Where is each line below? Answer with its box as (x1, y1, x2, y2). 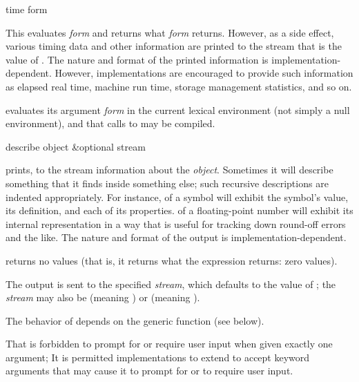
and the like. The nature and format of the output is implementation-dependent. (6, 230, 347, 245)
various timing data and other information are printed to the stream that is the (6, 39, 342, 53)
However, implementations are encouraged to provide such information (55, 66, 353, 80)
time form (6, 2, 48, 16)
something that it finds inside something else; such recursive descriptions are (6, 175, 329, 190)
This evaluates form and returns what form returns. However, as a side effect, (6, 25, 334, 39)
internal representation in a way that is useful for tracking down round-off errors (6, 216, 346, 231)
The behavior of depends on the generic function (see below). (6, 313, 264, 327)
